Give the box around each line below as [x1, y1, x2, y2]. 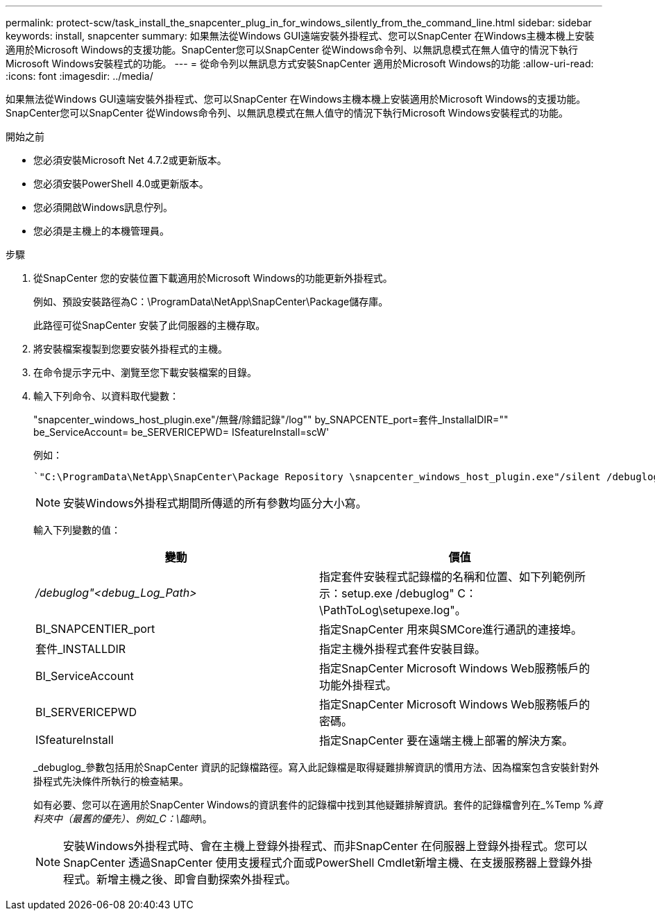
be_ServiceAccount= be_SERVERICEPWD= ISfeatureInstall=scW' [33, 426, 330, 438]
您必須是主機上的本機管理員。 [33, 225, 169, 237]
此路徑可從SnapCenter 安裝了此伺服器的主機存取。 [33, 319, 266, 331]
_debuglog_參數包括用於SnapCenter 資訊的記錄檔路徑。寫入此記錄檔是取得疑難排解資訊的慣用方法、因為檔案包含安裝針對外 [33, 761, 599, 773]
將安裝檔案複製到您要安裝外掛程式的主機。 [33, 343, 228, 355]
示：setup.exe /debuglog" [319, 586, 454, 600]
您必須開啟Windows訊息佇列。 [33, 201, 173, 213]
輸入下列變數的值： [33, 524, 121, 536]
